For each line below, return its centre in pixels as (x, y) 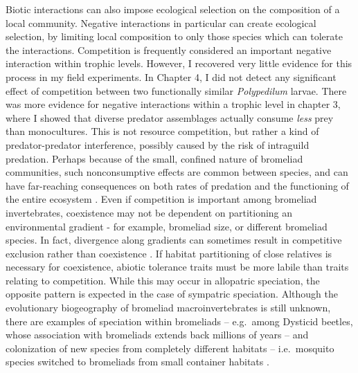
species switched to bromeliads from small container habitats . (137, 362)
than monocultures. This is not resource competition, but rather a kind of (162, 131)
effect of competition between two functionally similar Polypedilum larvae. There (176, 90)
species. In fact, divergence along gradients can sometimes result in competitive (174, 240)
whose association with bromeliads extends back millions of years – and (157, 335)
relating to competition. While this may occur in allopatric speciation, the (163, 280)
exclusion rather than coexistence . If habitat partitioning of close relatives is (169, 253)
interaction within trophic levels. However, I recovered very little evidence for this (179, 63)
